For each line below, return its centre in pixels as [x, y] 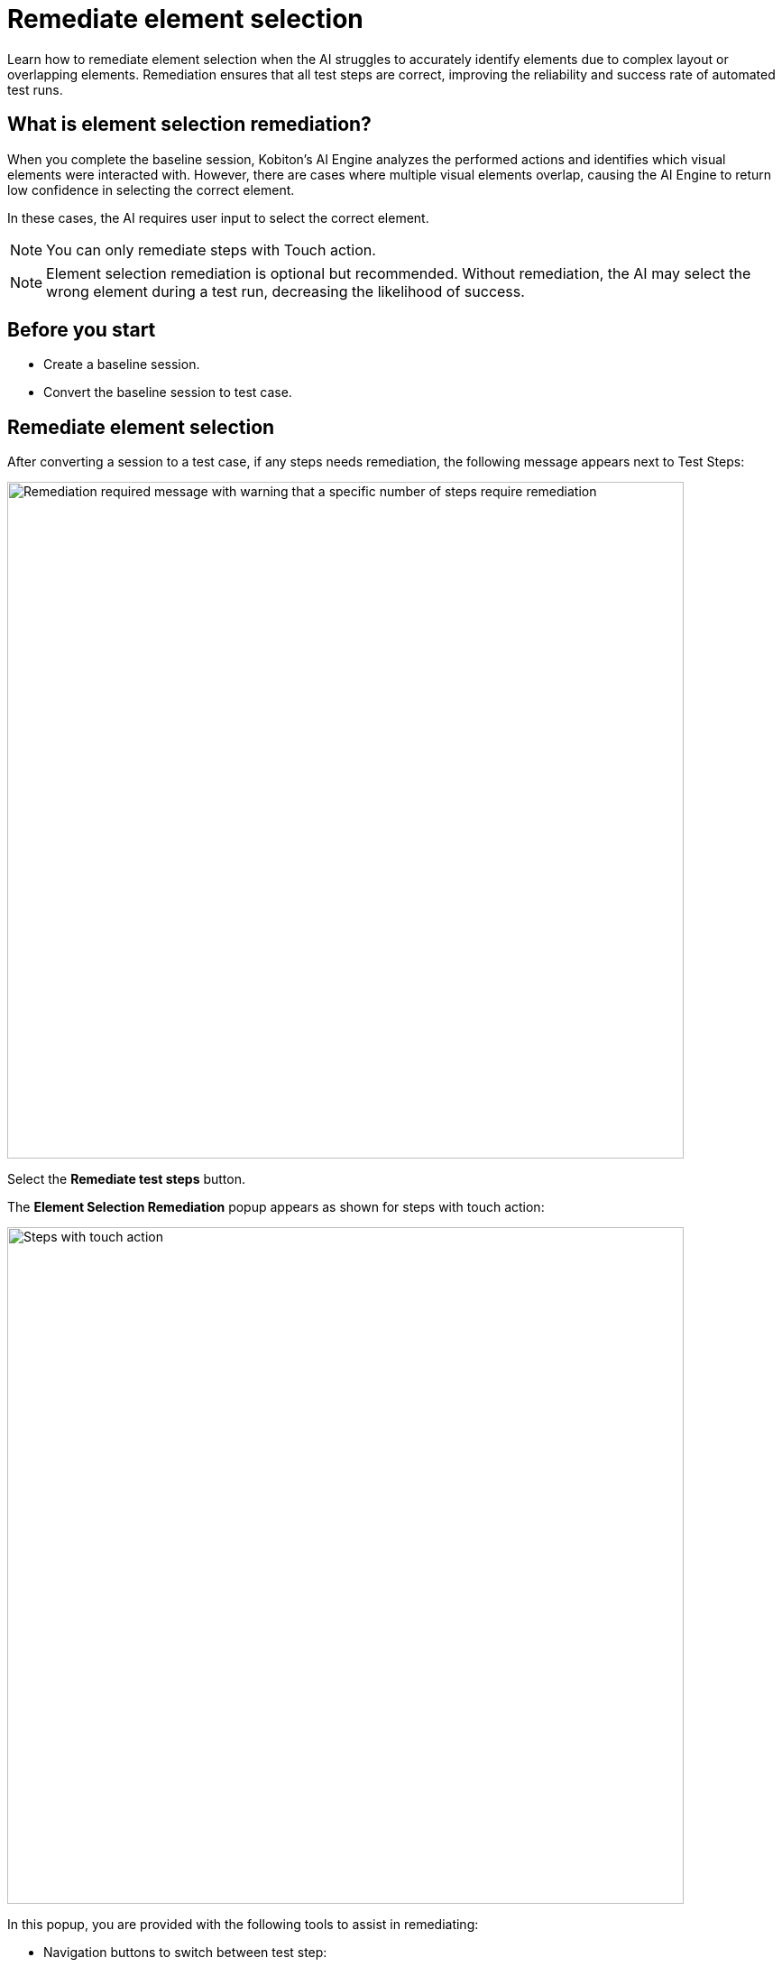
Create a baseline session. [122, 365]
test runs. [35, 89]
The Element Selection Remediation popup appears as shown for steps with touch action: [276, 1207]
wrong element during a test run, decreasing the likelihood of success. [285, 291]
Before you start [82, 330]
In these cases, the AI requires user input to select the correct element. [218, 217]
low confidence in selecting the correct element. [151, 189]
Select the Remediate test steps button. [127, 1179]
